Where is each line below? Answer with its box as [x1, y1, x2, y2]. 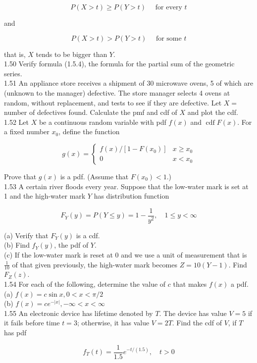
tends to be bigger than [36, 49, 107, 59]
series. [4, 68, 22, 78]
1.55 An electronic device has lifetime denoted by [4, 308, 153, 318]
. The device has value [159, 308, 227, 318]
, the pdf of [54, 240, 89, 250]
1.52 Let [4, 116, 29, 127]
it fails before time [4, 317, 60, 328]
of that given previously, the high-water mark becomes [12, 259, 178, 269]
